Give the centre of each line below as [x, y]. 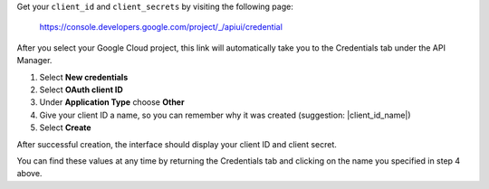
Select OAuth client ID [81, 90]
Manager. [34, 61]
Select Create [65, 128]
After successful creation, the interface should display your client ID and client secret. [177, 144]
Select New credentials [84, 77]
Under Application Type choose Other [112, 102]
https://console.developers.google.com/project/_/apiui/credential [161, 27]
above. [29, 174]
